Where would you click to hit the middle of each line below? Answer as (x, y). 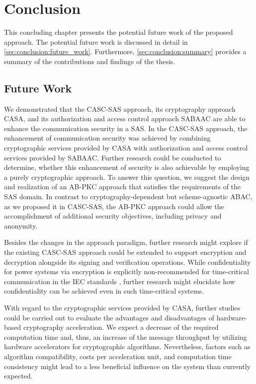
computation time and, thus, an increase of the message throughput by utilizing (126, 337)
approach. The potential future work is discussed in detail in (96, 41)
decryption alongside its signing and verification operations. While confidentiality (128, 262)
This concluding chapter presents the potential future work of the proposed (119, 32)
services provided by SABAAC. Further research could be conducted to (113, 157)
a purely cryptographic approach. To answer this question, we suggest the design (127, 177)
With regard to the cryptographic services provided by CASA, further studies (122, 307)
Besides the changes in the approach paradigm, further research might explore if (126, 242)
